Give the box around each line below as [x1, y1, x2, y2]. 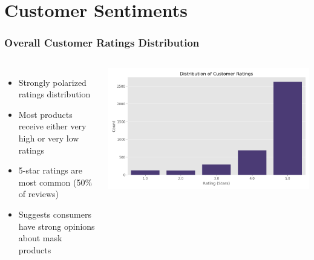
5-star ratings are [18, 164, 83, 177]
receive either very [18, 120, 87, 132]
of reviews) [18, 187, 59, 200]
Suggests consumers [18, 207, 91, 220]
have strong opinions [18, 219, 95, 232]
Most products [18, 108, 73, 120]
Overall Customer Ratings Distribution [4, 35, 200, 50]
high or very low [18, 131, 79, 144]
